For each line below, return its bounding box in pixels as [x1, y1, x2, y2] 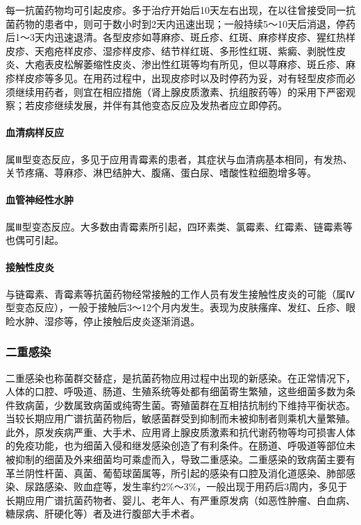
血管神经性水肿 [6, 192, 74, 207]
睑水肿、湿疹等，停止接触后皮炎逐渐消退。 [6, 313, 200, 328]
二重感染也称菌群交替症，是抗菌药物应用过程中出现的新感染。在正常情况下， [6, 370, 355, 385]
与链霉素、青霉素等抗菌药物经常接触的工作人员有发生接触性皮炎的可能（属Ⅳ [6, 286, 355, 301]
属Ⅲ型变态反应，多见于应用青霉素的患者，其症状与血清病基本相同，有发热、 [6, 151, 353, 166]
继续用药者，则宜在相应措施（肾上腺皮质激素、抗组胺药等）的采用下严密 [15, 84, 346, 99]
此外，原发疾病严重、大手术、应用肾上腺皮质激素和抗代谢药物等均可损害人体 [6, 424, 355, 439]
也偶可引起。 [6, 233, 64, 247]
